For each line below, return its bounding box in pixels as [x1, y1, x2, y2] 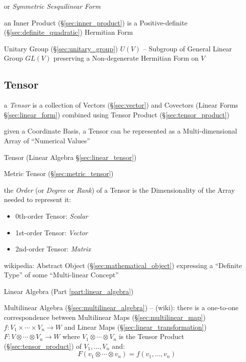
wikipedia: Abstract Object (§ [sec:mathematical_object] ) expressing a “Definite [4, 260, 242, 270]
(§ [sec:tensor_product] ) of [4, 340, 82, 351]
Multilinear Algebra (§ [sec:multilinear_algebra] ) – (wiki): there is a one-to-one [4, 302, 239, 313]
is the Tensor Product [119, 331, 184, 341]
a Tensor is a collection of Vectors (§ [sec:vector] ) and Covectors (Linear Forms [4, 100, 238, 110]
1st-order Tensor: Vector [15, 227, 88, 237]
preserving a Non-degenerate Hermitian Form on [53, 53, 199, 63]
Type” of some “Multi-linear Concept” [4, 270, 119, 280]
